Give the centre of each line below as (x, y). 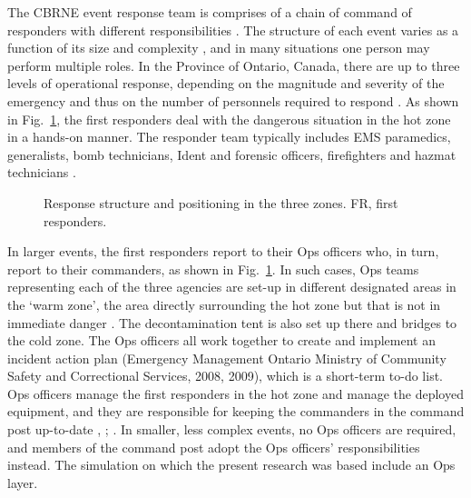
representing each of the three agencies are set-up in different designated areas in (232, 287)
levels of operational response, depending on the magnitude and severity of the (226, 83)
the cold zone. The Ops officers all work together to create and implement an (221, 340)
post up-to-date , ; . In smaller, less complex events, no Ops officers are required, (232, 429)
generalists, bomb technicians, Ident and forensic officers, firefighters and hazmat (232, 154)
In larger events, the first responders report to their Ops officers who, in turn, (223, 251)
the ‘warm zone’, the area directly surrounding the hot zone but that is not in (224, 304)
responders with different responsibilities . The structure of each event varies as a (233, 30)
